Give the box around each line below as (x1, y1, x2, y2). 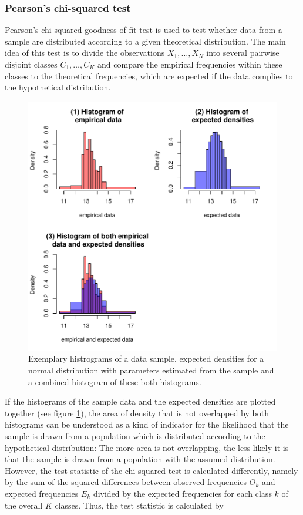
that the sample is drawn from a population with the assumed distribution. (5, 453, 275, 465)
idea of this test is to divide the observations (5, 46, 165, 59)
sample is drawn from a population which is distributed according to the (5, 429, 265, 442)
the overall (5, 499, 43, 511)
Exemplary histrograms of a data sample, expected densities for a (28, 352, 264, 365)
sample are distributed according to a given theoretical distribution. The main (5, 35, 286, 47)
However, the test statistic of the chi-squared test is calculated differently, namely (5, 464, 298, 476)
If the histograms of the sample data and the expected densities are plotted (5, 395, 276, 408)
